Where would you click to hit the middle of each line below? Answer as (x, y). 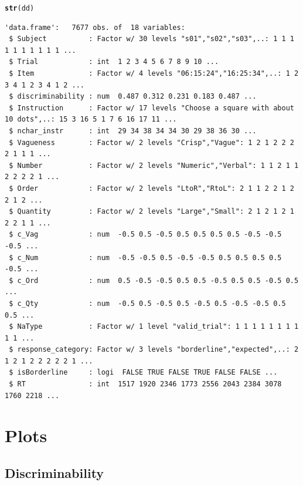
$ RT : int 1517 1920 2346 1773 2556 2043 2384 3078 (145, 384)
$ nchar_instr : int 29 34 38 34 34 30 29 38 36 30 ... (133, 131)
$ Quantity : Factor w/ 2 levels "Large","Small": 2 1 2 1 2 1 (151, 212)
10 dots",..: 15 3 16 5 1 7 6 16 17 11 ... (91, 119)
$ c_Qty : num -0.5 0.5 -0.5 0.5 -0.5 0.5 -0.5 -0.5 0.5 (147, 303)
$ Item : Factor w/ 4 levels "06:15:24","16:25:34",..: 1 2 (154, 74)
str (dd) (20, 8)
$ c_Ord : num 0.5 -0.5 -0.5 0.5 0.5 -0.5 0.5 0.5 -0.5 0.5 (154, 280)
